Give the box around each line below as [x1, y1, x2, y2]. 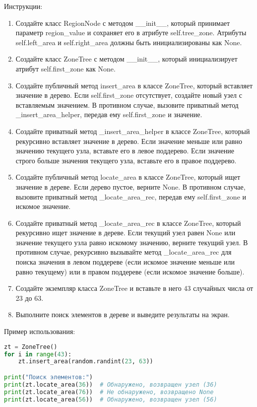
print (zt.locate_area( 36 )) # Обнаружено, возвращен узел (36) [4, 381, 217, 388]
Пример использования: [4, 326, 75, 337]
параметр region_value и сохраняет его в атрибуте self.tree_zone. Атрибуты [15, 27, 247, 38]
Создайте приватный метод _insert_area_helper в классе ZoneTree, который [15, 126, 250, 136]
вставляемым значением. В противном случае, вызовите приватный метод [15, 99, 239, 110]
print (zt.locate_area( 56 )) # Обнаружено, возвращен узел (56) [4, 396, 217, 403]
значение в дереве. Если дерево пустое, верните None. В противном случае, [15, 181, 246, 192]
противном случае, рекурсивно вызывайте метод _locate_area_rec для [15, 247, 232, 257]
